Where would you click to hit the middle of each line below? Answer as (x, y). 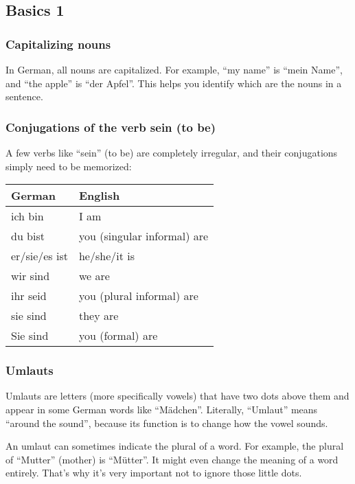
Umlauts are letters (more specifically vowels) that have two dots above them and (177, 396)
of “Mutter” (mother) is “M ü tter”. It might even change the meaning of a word (172, 459)
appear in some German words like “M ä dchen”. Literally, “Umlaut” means (162, 409)
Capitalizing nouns (58, 44)
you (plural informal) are (138, 296)
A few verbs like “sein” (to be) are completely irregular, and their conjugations (172, 152)
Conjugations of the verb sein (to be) (111, 127)
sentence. (24, 96)
